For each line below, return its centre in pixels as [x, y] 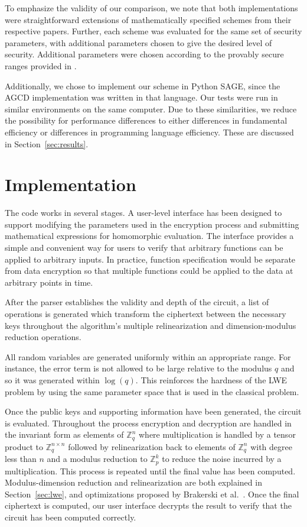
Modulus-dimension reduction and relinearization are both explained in [133, 482]
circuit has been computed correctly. [71, 517]
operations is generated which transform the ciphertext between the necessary [146, 313]
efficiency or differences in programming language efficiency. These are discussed [149, 132]
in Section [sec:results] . [47, 143]
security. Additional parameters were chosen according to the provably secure [144, 54]
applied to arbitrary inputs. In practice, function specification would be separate [150, 259]
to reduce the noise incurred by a [222, 459]
